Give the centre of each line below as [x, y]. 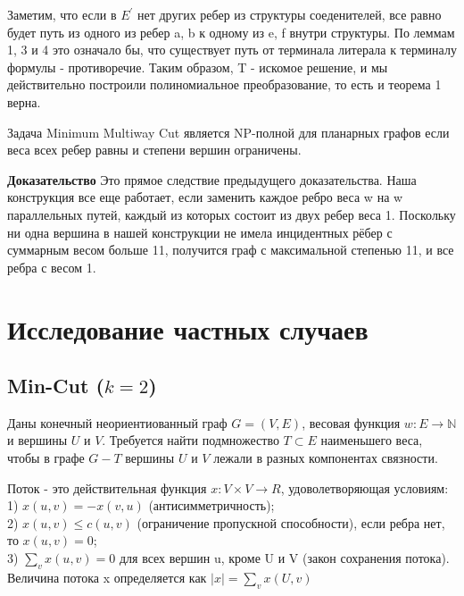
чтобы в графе [46, 458]
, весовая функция [351, 422]
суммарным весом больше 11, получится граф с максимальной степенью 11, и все [231, 250]
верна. [24, 101]
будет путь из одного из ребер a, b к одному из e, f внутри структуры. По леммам [231, 32]
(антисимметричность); [211, 505]
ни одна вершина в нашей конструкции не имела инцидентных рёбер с [200, 232]
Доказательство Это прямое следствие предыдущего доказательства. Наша [212, 179]
